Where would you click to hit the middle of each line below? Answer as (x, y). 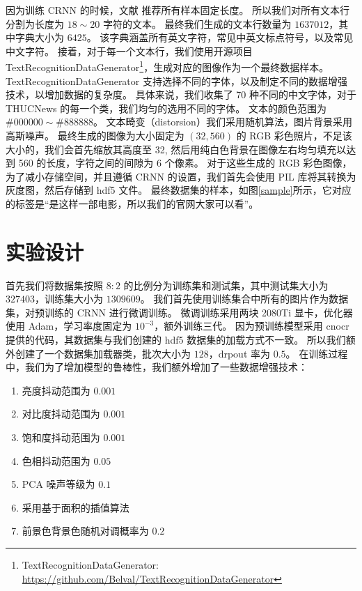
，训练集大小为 (69, 299)
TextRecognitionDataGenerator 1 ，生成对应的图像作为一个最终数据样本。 (167, 66)
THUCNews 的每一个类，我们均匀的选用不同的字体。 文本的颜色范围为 (166, 108)
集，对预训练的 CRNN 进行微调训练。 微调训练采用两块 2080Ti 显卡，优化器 (179, 312)
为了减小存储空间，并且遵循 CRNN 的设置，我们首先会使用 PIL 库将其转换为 (181, 176)
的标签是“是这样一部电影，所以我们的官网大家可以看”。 (132, 203)
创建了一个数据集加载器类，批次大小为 (103, 353)
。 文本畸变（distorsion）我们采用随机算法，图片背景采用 (222, 122)
